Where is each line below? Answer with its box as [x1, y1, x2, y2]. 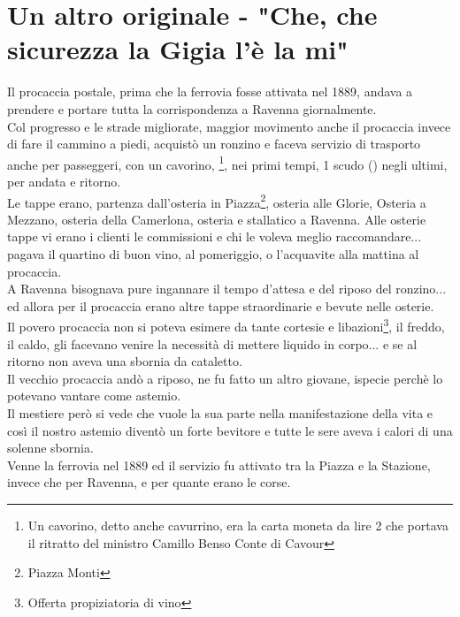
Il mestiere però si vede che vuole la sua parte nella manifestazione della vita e [7, 403, 433, 422]
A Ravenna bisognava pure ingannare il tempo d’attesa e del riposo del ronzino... [7, 279, 447, 298]
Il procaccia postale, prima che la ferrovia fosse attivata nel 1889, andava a [7, 82, 413, 101]
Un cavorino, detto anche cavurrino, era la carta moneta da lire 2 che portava [27, 515, 448, 534]
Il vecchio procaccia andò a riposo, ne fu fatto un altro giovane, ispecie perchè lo [7, 369, 443, 387]
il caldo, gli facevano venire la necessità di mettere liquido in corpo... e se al [7, 334, 418, 353]
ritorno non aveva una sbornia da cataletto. [7, 352, 242, 370]
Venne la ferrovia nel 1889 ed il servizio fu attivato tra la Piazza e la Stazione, [7, 455, 431, 474]
